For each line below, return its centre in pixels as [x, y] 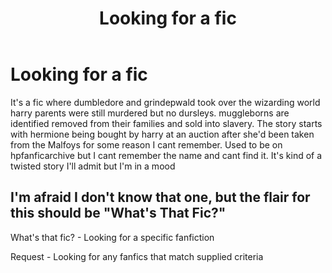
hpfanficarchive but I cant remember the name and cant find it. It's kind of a [166, 155]
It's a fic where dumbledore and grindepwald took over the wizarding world [165, 102]
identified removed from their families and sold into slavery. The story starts [166, 123]
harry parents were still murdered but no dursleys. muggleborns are [150, 113]
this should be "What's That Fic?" [118, 213]
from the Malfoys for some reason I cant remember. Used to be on [146, 144]
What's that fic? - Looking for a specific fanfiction [112, 237]
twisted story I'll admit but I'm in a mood [93, 166]
